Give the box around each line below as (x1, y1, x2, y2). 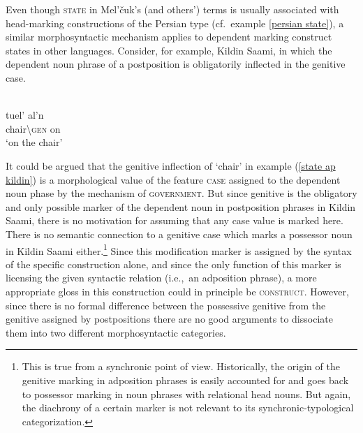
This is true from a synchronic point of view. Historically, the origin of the (22, 359, 340, 374)
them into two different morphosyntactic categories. (6, 325, 226, 339)
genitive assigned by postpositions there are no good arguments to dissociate (6, 311, 333, 326)
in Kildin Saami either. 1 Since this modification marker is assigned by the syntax (6, 241, 352, 258)
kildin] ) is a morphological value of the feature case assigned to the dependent (6, 172, 341, 186)
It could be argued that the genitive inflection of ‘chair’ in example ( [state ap (6, 158, 336, 173)
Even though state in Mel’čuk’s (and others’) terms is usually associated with (6, 2, 339, 16)
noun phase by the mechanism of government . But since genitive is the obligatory (6, 186, 357, 200)
